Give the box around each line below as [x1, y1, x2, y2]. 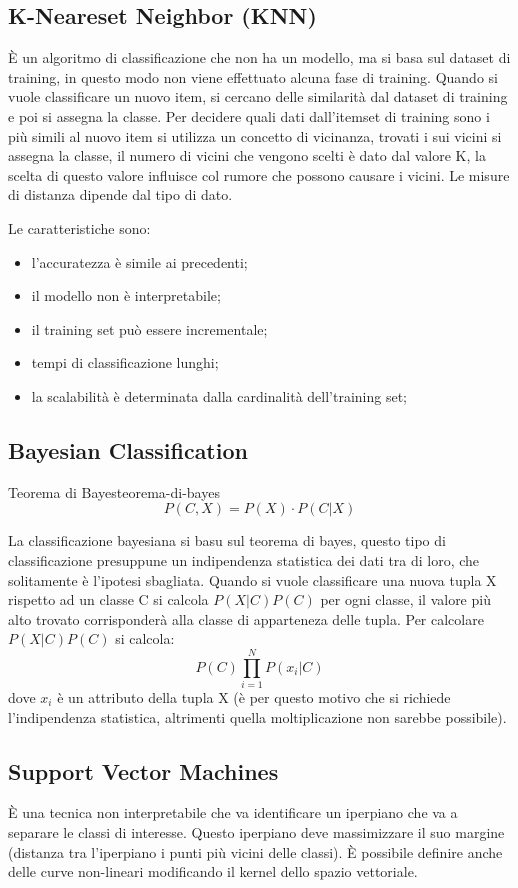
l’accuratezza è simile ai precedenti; [31, 251, 248, 272]
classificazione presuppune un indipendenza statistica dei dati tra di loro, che [8, 549, 480, 570]
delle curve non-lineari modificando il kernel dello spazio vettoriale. [8, 861, 418, 882]
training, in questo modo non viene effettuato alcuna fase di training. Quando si [8, 66, 498, 87]
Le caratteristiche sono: [8, 217, 151, 238]
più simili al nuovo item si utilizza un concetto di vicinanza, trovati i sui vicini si [8, 125, 502, 146]
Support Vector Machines [8, 755, 279, 786]
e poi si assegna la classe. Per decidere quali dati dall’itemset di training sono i [8, 105, 490, 126]
